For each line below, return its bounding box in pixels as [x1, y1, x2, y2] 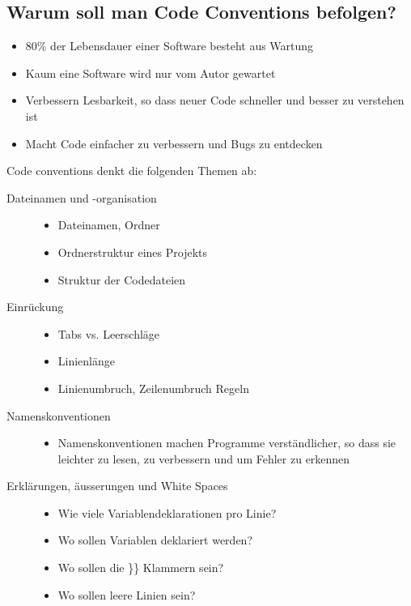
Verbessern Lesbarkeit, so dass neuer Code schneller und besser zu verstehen [25, 92, 405, 109]
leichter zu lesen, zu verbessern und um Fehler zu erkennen [57, 450, 350, 467]
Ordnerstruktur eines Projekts [57, 243, 208, 260]
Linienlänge [57, 352, 116, 369]
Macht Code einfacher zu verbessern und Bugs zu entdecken [25, 134, 323, 151]
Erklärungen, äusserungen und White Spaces [6, 477, 228, 494]
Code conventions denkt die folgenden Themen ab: [6, 162, 257, 179]
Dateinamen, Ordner [57, 216, 160, 233]
